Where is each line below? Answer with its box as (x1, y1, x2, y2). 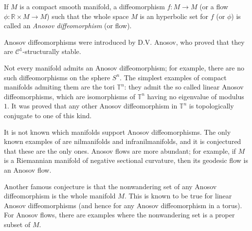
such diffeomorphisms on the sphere (4, 72, 110, 82)
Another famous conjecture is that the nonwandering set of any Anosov (4, 181, 217, 191)
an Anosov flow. (4, 164, 52, 175)
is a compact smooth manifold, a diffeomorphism (19, 1, 165, 11)
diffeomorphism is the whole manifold (4, 191, 116, 201)
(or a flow (199, 1, 228, 11)
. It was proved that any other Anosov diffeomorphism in (7, 101, 178, 111)
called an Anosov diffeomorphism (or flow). (4, 20, 132, 31)
